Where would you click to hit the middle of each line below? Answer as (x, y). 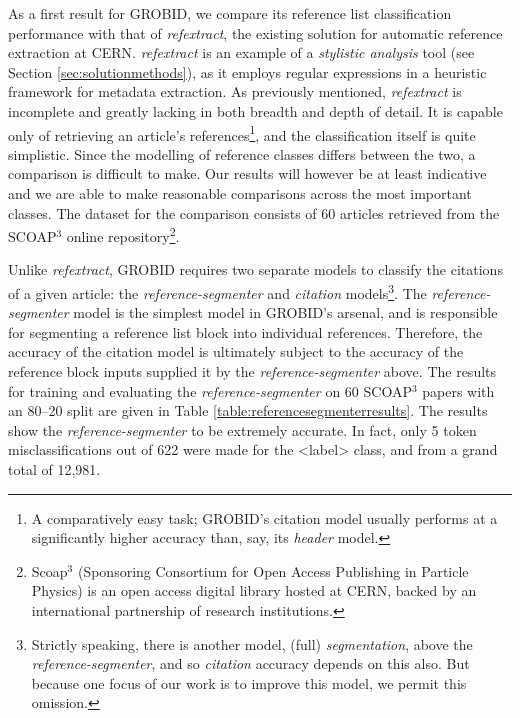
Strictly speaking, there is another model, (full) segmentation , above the (252, 643)
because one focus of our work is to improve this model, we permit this (249, 682)
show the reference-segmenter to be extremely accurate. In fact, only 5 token (242, 429)
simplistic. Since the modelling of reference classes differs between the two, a (242, 153)
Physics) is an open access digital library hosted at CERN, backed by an (254, 590)
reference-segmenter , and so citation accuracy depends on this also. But (250, 663)
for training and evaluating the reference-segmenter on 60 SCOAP (210, 390)
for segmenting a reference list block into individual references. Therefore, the (245, 331)
